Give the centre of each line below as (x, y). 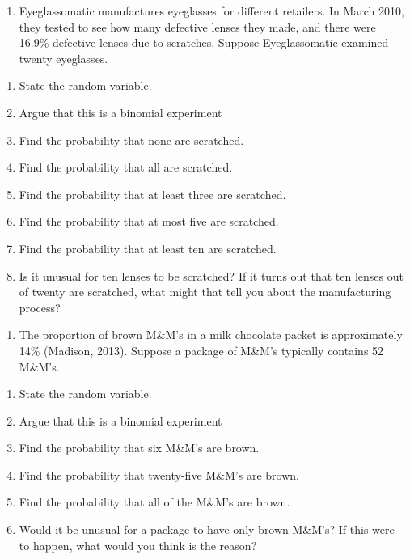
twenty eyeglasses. (63, 58)
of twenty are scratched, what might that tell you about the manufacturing (205, 292)
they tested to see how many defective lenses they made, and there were (197, 26)
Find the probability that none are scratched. (131, 140)
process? (40, 307)
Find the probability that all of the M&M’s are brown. (154, 502)
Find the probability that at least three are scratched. (152, 194)
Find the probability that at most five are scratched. (149, 221)
